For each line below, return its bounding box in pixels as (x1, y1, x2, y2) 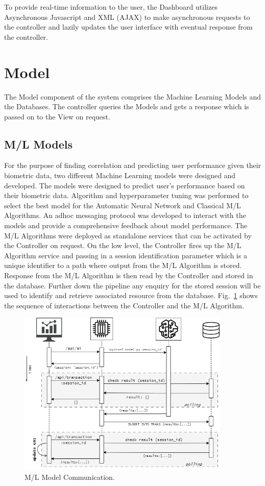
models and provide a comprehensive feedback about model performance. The (4, 220, 248, 231)
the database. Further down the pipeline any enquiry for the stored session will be (4, 280, 261, 290)
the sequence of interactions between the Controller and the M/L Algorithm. (4, 300, 244, 310)
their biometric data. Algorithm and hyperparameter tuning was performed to (4, 190, 249, 201)
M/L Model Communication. (25, 471, 115, 482)
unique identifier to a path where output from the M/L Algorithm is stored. (4, 260, 242, 271)
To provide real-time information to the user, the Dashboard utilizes (4, 2, 218, 12)
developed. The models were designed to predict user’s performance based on (4, 180, 245, 190)
